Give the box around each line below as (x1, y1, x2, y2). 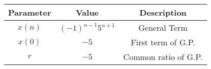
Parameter (8, 7, 51, 18)
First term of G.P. (131, 36, 195, 48)
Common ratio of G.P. (123, 51, 203, 62)
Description (139, 7, 187, 18)
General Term (138, 22, 188, 33)
